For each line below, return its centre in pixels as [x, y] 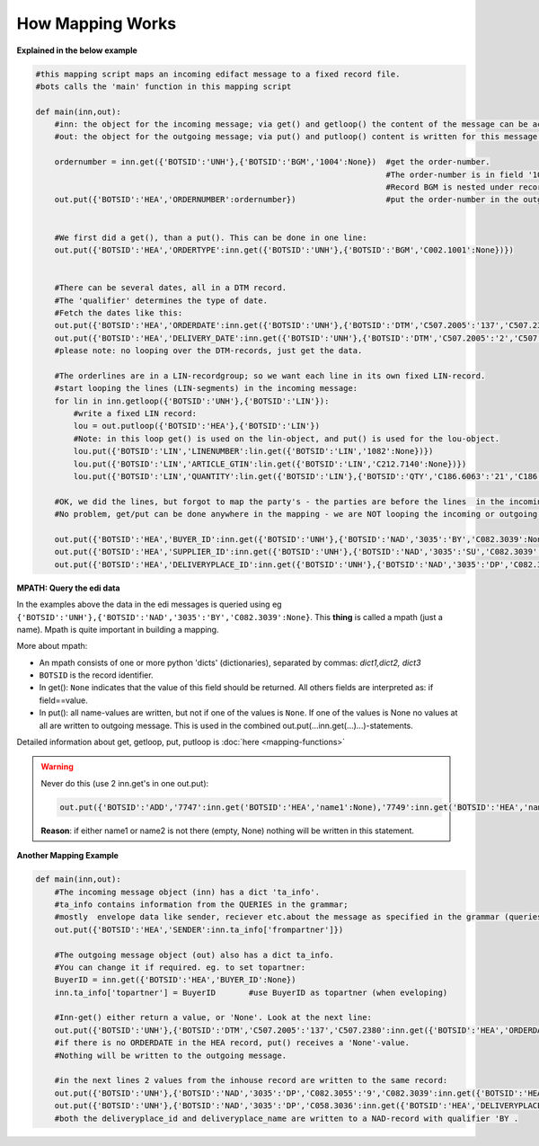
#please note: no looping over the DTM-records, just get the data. [208, 351]
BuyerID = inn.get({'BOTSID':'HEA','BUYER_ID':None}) [175, 980]
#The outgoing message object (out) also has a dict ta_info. [194, 955]
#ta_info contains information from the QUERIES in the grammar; [201, 904]
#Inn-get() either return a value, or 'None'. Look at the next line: [213, 1017]
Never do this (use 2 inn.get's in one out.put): [125, 783]
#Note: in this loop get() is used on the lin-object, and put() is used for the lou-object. [287, 439]
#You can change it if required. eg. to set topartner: [180, 967]
